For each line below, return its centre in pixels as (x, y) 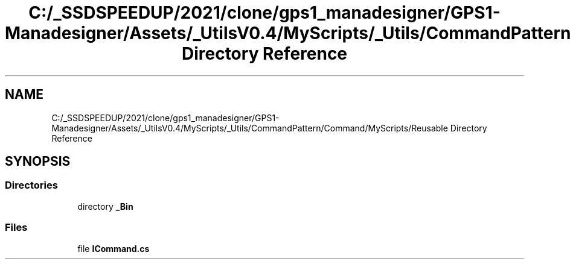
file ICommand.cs (114, 248)
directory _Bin (105, 206)
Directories (31, 185)
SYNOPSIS (38, 162)
